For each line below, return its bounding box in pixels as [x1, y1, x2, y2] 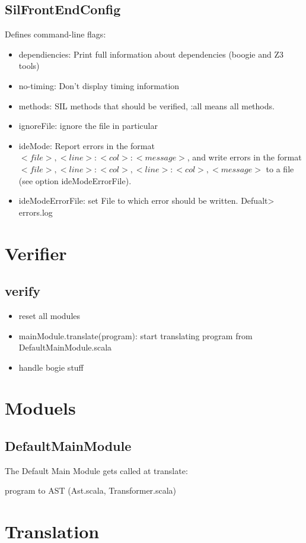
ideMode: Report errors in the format [18, 139, 155, 151]
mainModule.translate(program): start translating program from [18, 329, 253, 342]
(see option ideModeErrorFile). [18, 174, 132, 187]
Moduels [5, 396, 76, 420]
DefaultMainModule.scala [18, 341, 112, 353]
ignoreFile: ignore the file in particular [18, 119, 158, 132]
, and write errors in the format [187, 151, 302, 163]
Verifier [5, 241, 67, 265]
